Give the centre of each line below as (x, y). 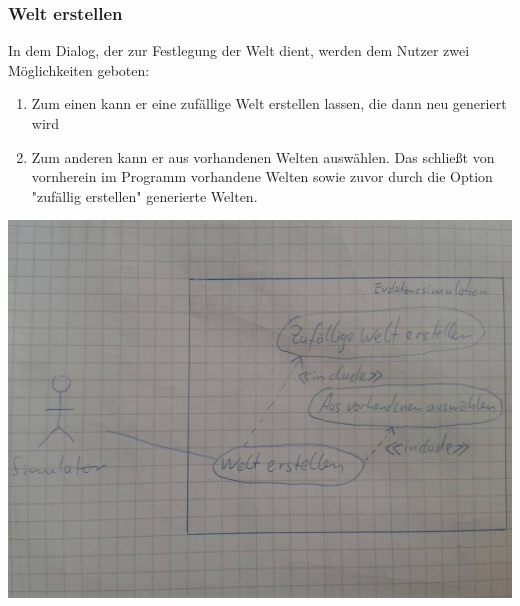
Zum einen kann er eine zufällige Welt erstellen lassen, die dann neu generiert (269, 103)
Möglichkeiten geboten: (79, 69)
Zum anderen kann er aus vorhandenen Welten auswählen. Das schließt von (263, 156)
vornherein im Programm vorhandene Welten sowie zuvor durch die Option (262, 176)
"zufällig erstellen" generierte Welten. (144, 195)
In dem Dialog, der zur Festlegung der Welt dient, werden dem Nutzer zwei (239, 50)
